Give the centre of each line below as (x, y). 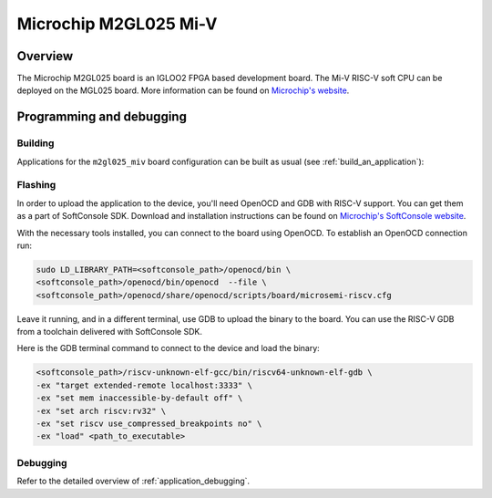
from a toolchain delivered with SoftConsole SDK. (109, 332)
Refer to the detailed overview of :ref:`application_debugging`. (133, 481)
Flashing (36, 185)
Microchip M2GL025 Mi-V (117, 24)
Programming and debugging (102, 117)
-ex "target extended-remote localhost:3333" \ (144, 385)
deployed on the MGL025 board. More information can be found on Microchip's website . (183, 90)
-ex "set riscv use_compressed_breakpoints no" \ (149, 424)
